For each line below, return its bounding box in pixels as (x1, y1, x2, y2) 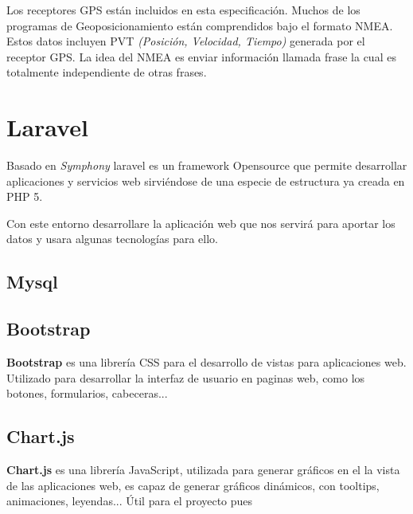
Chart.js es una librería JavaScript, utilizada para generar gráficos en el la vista (6, 461, 400, 478)
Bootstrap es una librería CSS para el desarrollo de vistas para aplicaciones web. (6, 354, 407, 371)
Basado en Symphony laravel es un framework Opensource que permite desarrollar (6, 157, 407, 174)
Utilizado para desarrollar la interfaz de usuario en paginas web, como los (6, 369, 365, 386)
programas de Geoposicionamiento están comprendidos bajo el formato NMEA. (6, 17, 393, 33)
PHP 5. (6, 188, 43, 205)
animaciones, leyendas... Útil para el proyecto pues (6, 492, 253, 509)
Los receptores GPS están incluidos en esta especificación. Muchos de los (6, 2, 360, 18)
